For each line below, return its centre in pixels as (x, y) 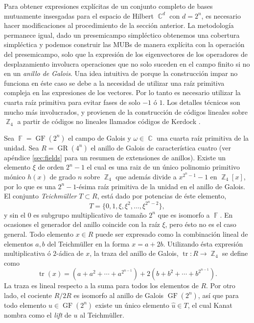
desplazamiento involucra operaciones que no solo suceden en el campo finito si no (127, 63)
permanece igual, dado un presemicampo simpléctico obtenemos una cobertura (122, 35)
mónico (15, 176)
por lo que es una (30, 186)
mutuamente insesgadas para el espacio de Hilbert (79, 15)
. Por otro (221, 286)
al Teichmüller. (102, 314)
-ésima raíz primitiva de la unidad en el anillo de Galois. (161, 186)
